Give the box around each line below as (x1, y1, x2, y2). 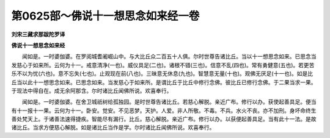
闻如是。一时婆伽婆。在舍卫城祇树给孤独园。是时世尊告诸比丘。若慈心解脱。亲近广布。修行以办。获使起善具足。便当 (21, 98, 317, 106)
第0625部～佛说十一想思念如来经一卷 (11, 9, 200, 23)
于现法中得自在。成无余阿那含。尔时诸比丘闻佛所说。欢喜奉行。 (11, 87, 172, 94)
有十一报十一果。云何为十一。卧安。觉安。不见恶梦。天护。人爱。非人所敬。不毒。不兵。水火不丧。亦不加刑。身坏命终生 (11, 107, 317, 114)
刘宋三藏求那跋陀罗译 (11, 31, 65, 38)
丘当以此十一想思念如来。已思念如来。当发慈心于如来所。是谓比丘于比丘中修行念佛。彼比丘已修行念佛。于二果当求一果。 (11, 78, 317, 85)
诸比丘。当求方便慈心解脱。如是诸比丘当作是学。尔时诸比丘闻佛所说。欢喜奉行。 (11, 124, 215, 131)
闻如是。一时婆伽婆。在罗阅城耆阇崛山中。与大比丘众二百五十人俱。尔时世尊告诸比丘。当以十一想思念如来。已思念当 (21, 53, 317, 60)
